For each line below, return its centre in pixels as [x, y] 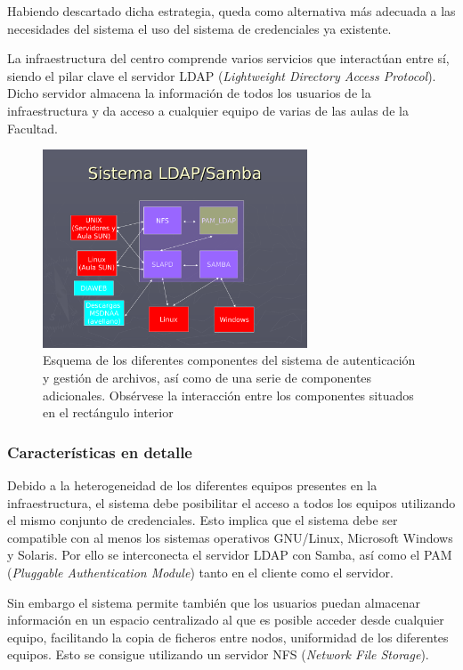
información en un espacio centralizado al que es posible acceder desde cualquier [226, 620]
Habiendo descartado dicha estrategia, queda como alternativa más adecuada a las [231, 11]
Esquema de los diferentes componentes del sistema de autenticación [229, 360]
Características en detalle [100, 452]
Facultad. [32, 128]
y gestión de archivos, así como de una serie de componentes [207, 377]
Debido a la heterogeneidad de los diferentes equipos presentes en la [192, 484]
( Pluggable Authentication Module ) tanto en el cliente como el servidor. [200, 572]
